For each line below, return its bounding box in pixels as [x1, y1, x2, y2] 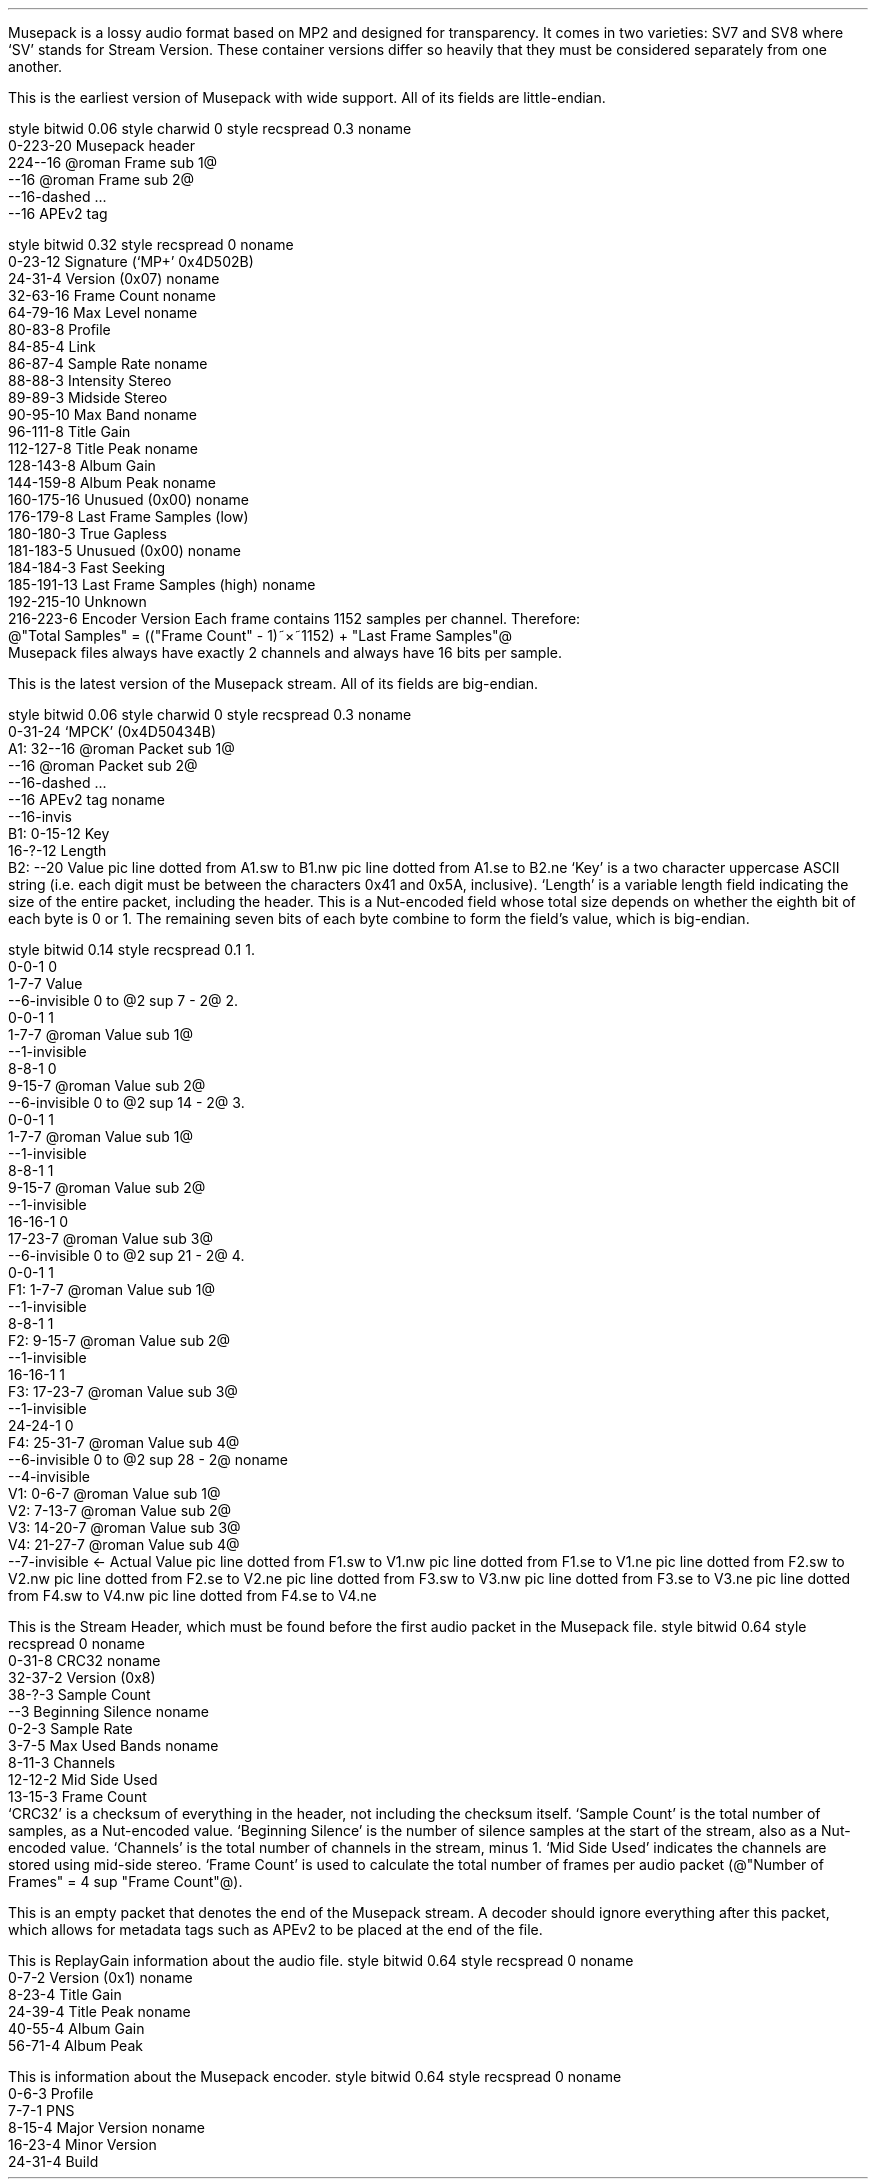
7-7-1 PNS [8, 2102, 75, 2119]
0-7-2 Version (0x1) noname [8, 1969, 193, 1986]
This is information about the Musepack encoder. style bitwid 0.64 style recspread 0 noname [8, 2068, 622, 2085]
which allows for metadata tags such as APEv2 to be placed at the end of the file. [8, 1921, 543, 1938]
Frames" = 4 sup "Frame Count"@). [8, 1873, 243, 1890]
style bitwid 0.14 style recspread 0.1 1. [8, 941, 255, 958]
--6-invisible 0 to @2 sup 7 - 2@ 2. [8, 992, 239, 1009]
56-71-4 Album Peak [8, 2037, 143, 2054]
